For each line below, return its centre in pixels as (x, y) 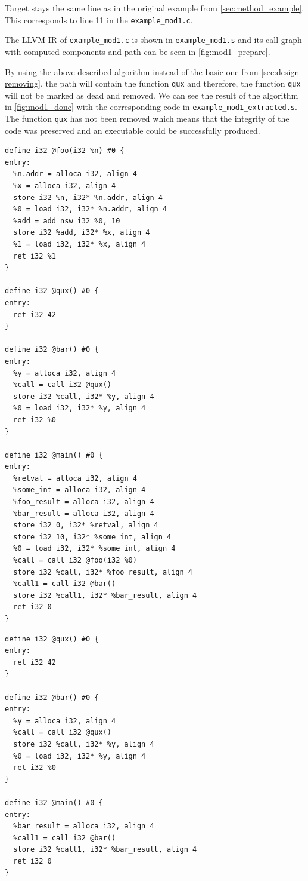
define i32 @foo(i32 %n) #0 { (65, 151)
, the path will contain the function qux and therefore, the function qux (170, 83)
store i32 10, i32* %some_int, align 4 (92, 537)
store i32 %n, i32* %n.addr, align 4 (88, 197)
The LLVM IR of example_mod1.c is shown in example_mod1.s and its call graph (153, 40)
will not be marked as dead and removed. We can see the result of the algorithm (152, 95)
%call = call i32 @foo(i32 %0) (75, 561)
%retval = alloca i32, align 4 (75, 478)
